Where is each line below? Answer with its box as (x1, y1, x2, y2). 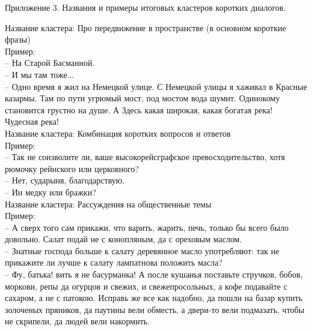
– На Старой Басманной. (5, 56, 95, 69)
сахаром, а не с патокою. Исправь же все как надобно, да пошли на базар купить (5, 291, 302, 304)
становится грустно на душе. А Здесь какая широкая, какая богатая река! (5, 103, 273, 116)
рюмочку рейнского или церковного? (5, 162, 139, 174)
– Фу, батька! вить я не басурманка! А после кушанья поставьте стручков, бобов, (5, 268, 303, 281)
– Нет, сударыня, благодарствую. (5, 174, 125, 186)
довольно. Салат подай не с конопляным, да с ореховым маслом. (5, 233, 242, 245)
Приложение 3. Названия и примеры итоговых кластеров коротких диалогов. (5, 1, 286, 13)
